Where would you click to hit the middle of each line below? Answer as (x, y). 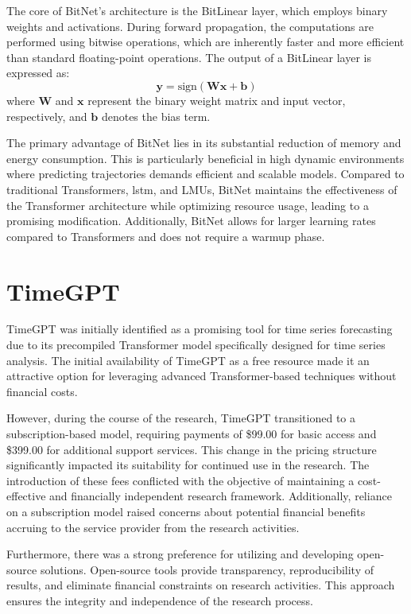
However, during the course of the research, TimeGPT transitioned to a (181, 418)
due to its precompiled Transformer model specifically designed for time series (196, 345)
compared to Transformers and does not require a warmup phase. (166, 236)
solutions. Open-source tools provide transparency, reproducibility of (207, 569)
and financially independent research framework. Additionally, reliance (221, 496)
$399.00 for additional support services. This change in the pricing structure (192, 449)
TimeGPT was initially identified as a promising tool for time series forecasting (200, 329)
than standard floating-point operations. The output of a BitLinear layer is (189, 57)
